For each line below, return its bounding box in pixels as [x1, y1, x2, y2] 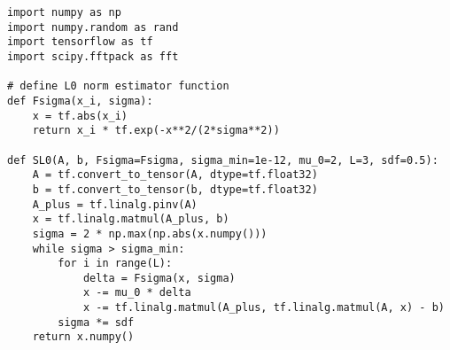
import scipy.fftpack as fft [7, 50, 179, 63]
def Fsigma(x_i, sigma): [7, 94, 153, 107]
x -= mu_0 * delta [82, 286, 191, 299]
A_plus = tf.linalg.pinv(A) [32, 198, 198, 211]
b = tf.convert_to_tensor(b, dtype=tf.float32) [32, 183, 318, 196]
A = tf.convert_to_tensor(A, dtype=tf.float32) [32, 168, 318, 182]
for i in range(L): [58, 257, 173, 270]
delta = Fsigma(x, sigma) [82, 271, 236, 284]
